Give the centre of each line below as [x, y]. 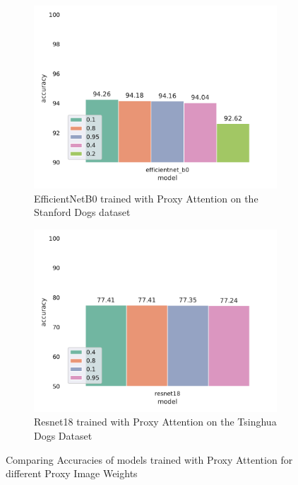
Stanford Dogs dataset [82, 212]
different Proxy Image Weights [72, 473]
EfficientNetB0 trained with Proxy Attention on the [146, 198]
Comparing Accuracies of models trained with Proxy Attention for [149, 459]
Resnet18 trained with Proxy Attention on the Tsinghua [155, 422]
